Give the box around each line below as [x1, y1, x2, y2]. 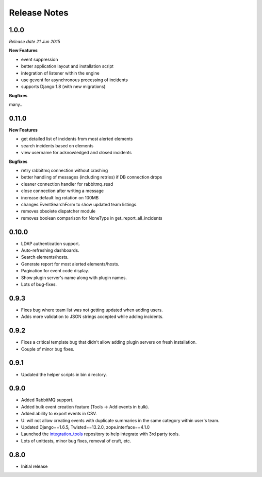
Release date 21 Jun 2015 [9, 39, 60, 45]
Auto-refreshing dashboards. [21, 247, 80, 253]
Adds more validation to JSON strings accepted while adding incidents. [21, 314, 164, 319]
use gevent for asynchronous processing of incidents [21, 77, 128, 83]
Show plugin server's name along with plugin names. [21, 275, 127, 281]
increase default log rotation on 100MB [21, 194, 99, 200]
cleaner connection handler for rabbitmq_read [21, 181, 114, 187]
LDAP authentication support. [21, 241, 80, 247]
